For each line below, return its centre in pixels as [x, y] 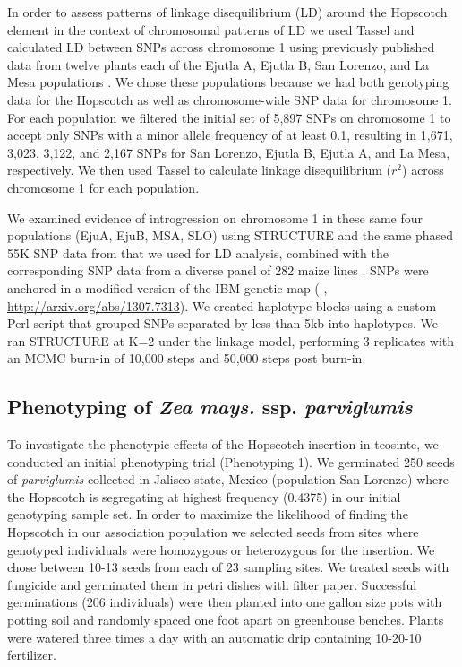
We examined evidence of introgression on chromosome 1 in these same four [215, 217]
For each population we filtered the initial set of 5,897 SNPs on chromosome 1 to [229, 117]
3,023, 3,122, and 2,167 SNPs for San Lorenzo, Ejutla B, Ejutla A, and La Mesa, [229, 152]
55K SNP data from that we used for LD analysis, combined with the [198, 252]
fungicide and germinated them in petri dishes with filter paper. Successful [212, 584]
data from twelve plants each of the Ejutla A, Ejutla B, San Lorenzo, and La [218, 64]
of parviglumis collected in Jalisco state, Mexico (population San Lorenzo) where [228, 479]
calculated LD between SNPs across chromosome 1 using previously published [221, 47]
